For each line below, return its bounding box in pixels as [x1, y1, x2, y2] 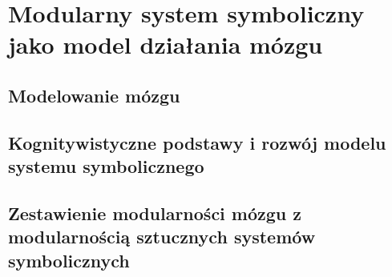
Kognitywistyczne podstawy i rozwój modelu [8, 130, 386, 155]
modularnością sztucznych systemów [8, 224, 316, 249]
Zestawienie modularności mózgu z [8, 200, 302, 225]
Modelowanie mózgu [8, 82, 180, 107]
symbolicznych [8, 247, 130, 272]
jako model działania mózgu [8, 28, 323, 61]
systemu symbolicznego [8, 154, 204, 179]
